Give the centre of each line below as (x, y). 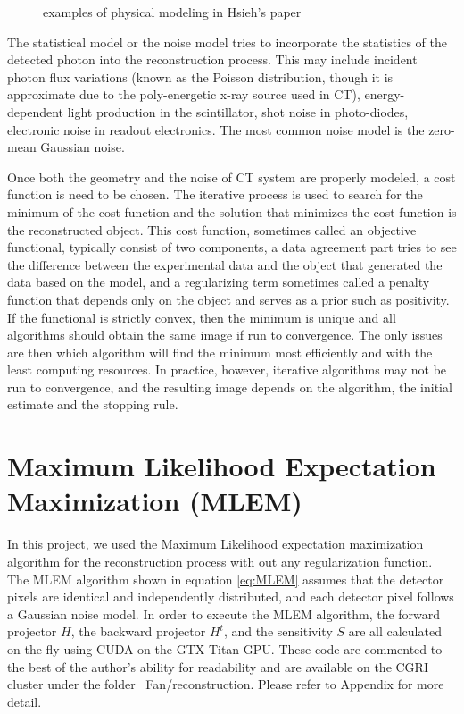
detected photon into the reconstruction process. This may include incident (212, 59)
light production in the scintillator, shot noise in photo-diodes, (238, 111)
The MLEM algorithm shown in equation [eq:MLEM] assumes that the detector (226, 579)
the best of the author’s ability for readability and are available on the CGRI (218, 666)
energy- (385, 94)
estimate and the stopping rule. (93, 404)
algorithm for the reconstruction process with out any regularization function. (220, 561)
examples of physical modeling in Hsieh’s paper (172, 12)
